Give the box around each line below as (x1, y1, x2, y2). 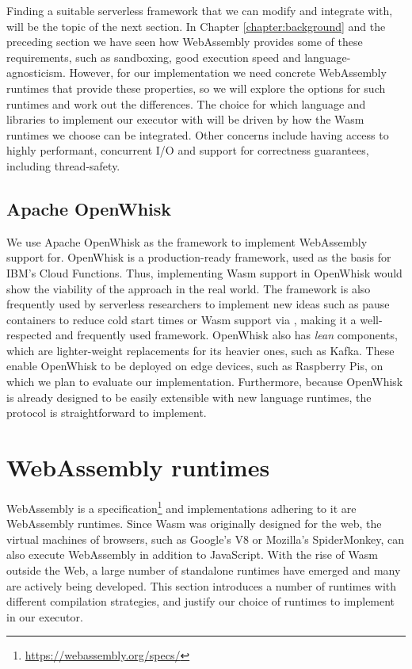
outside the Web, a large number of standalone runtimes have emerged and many (6, 562, 401, 579)
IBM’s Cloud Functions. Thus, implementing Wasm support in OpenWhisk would (6, 264, 402, 281)
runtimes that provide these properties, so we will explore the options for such (6, 79, 386, 96)
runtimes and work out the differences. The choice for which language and (6, 95, 366, 112)
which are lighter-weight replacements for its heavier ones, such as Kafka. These (6, 342, 395, 358)
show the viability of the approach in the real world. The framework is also (6, 280, 371, 296)
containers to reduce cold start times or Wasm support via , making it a (6, 311, 357, 327)
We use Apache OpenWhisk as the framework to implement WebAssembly (6, 233, 368, 250)
